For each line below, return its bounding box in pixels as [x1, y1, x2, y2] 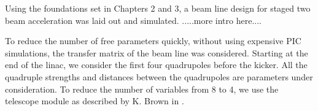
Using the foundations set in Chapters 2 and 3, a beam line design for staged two [5, 2, 311, 14]
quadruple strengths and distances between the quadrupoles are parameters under [5, 70, 313, 83]
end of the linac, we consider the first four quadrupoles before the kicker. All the [5, 58, 308, 71]
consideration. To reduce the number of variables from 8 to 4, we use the [5, 82, 279, 95]
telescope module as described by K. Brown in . [5, 94, 184, 107]
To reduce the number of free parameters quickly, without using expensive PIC [5, 34, 301, 47]
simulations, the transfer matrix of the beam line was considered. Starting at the [5, 46, 308, 59]
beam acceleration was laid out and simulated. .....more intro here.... [5, 13, 262, 26]
